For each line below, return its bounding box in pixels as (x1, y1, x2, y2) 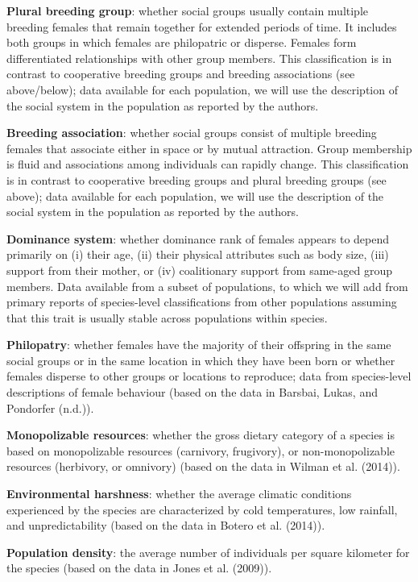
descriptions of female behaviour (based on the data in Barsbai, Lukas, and (6, 384, 378, 401)
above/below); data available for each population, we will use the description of (6, 81, 398, 98)
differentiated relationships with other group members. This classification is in (6, 49, 392, 66)
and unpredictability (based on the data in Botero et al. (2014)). (6, 517, 325, 534)
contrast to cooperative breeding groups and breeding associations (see (6, 65, 355, 82)
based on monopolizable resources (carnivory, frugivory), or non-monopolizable (6, 442, 395, 459)
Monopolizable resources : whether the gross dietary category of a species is (6, 426, 395, 443)
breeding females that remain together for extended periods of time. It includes (6, 18, 397, 35)
